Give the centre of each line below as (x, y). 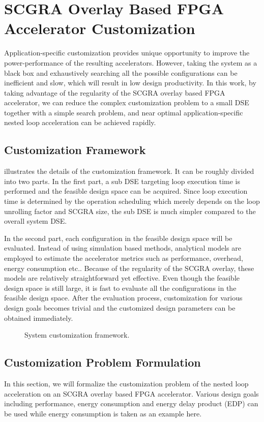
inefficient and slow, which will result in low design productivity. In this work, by (130, 83)
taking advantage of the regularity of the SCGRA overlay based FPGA (115, 92)
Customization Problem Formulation (102, 362)
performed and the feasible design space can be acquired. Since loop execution (126, 191)
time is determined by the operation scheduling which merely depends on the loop (132, 201)
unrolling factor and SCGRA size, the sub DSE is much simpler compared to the (130, 211)
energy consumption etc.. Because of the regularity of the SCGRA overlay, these (129, 268)
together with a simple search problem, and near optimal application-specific (124, 112)
